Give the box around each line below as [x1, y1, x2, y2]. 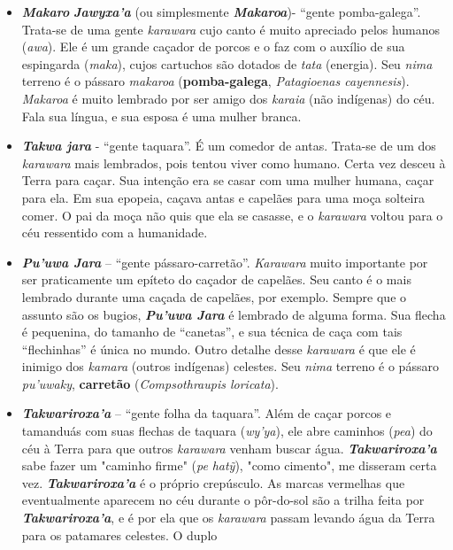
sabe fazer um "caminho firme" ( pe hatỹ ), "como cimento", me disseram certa [21, 456, 437, 475]
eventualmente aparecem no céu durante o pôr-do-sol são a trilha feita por [21, 491, 425, 509]
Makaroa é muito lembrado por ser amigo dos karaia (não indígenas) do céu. [21, 89, 435, 107]
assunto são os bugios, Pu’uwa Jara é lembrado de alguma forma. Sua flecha [21, 305, 446, 323]
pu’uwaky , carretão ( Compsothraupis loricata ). [21, 374, 279, 392]
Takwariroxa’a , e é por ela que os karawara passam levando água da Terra [21, 508, 435, 527]
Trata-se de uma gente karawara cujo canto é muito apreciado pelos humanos [21, 19, 441, 38]
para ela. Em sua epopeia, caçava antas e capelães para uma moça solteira [21, 188, 425, 206]
